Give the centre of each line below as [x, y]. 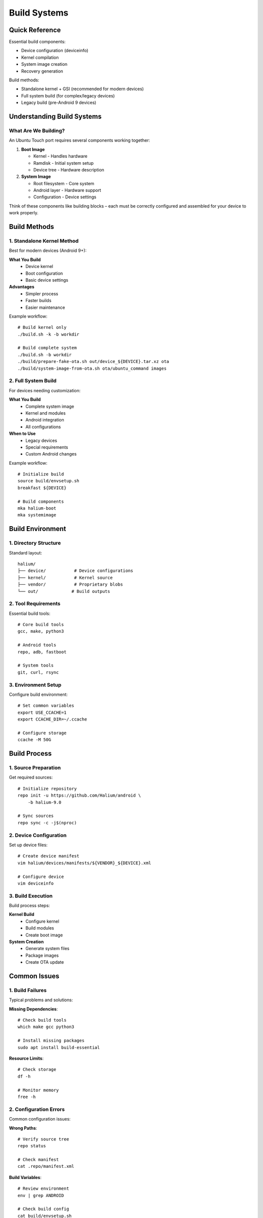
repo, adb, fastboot [42, 652]
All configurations [43, 427]
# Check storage [37, 1070]
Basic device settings [47, 280]
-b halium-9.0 [45, 802]
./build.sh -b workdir [45, 355]
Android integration [45, 420]
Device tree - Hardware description [69, 170]
